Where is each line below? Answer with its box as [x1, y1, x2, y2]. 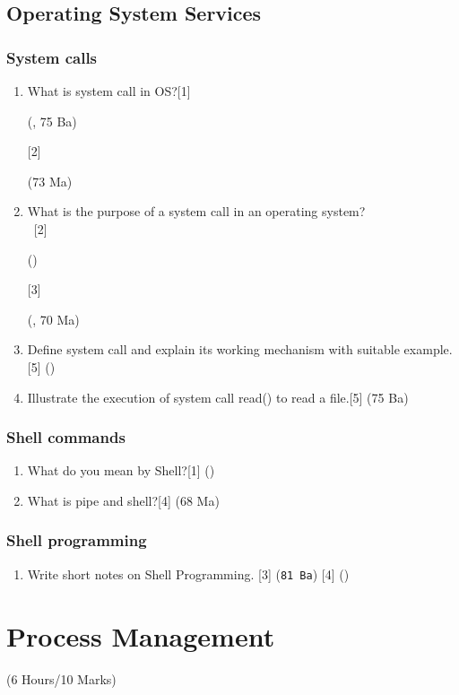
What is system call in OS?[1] [27, 82, 191, 100]
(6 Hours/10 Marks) [6, 669, 117, 688]
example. [403, 340, 453, 359]
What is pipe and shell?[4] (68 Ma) [27, 491, 220, 509]
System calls [6, 46, 98, 68]
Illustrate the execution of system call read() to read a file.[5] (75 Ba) [27, 387, 409, 406]
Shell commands [6, 426, 126, 448]
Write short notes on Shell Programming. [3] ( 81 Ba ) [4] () [27, 564, 350, 583]
